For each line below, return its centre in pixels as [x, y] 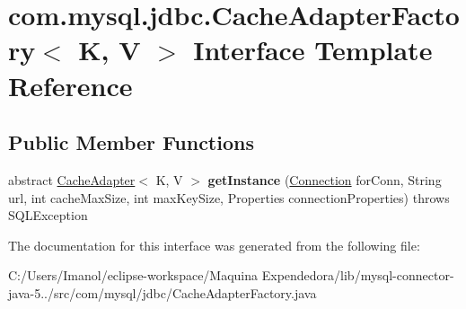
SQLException [48, 215]
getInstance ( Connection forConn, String [325, 179]
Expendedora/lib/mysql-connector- [358, 275]
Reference [70, 85]
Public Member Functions [131, 142]
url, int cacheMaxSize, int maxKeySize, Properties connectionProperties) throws [229, 197]
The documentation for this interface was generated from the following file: [214, 245]
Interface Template [313, 50]
